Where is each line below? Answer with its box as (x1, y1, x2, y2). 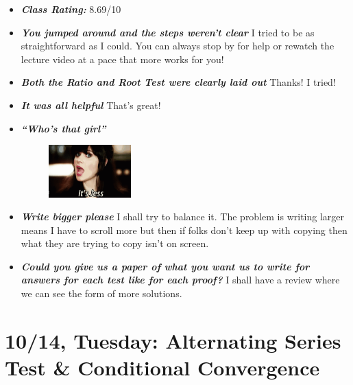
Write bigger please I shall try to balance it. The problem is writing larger (21, 209, 345, 224)
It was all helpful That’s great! (21, 97, 161, 112)
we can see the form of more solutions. (21, 286, 182, 301)
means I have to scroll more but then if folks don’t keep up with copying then (21, 222, 348, 237)
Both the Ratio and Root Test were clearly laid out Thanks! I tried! (21, 75, 336, 89)
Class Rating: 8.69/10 (21, 2, 121, 16)
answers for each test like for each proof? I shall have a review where (21, 272, 340, 287)
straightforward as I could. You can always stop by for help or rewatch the (21, 38, 334, 53)
